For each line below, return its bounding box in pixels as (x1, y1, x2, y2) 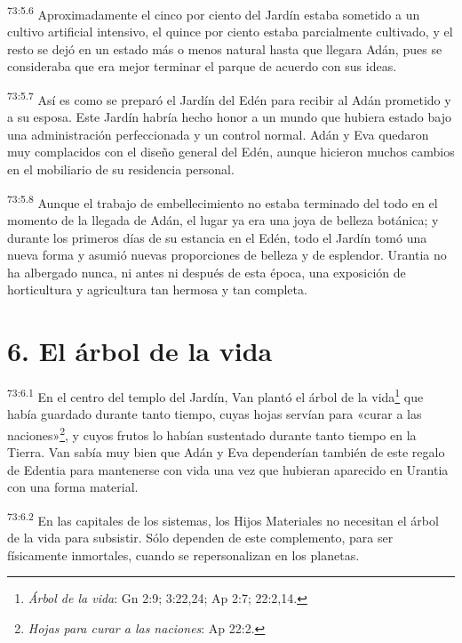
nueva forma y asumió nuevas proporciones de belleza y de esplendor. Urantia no (7, 245, 447, 264)
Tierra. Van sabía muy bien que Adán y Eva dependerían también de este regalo (7, 443, 445, 462)
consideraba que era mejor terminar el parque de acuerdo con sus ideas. (7, 57, 397, 76)
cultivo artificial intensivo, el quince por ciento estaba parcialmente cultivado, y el (7, 22, 453, 41)
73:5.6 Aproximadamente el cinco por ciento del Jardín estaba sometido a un (7, 3, 420, 23)
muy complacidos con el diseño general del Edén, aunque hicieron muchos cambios (7, 142, 455, 161)
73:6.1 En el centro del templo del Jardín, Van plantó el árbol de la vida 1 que (7, 385, 424, 406)
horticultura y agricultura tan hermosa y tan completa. (7, 280, 307, 299)
